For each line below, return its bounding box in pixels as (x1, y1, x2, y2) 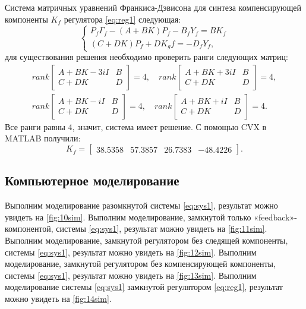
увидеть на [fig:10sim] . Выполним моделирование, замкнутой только (5, 210, 251, 223)
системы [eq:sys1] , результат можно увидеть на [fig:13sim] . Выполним (5, 269, 257, 281)
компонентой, (5, 222, 53, 235)
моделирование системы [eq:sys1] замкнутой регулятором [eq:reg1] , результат (5, 280, 283, 293)
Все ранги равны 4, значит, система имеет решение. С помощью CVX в (5, 120, 267, 133)
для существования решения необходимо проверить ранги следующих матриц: (5, 51, 288, 63)
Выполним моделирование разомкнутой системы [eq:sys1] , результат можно (5, 199, 278, 212)
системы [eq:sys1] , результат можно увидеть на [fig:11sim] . (56, 222, 267, 235)
